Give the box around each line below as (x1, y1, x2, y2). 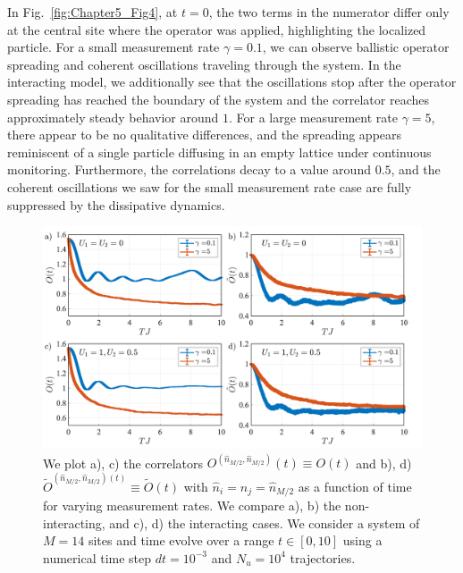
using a (342, 531, 383, 550)
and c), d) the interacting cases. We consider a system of (109, 513, 420, 532)
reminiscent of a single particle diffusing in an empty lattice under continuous (7, 142, 432, 161)
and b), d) (356, 453, 412, 472)
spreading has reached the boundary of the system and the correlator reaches (7, 89, 429, 108)
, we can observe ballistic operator (262, 38, 450, 56)
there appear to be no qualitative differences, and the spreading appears (7, 125, 402, 144)
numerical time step (43, 548, 152, 567)
